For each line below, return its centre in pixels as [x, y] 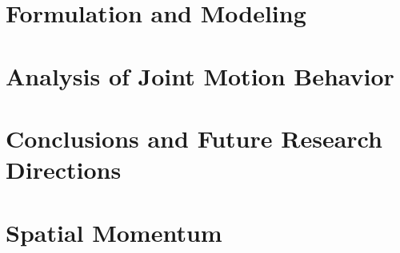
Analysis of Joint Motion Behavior [200, 75]
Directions [64, 170]
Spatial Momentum [114, 232]
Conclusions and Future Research [194, 138]
